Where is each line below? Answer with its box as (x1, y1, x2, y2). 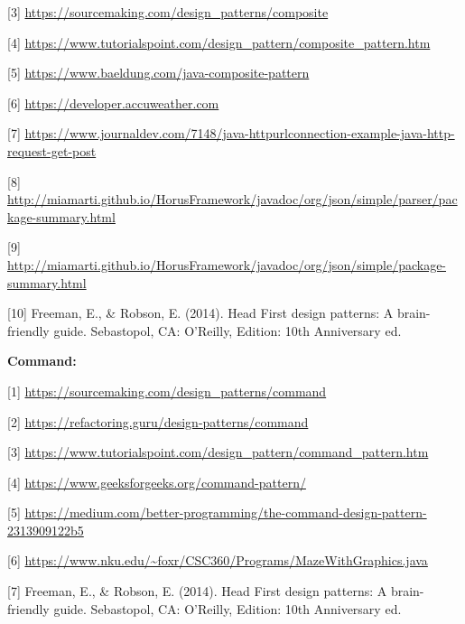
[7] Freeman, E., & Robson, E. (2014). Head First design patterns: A (7, 582, 387, 601)
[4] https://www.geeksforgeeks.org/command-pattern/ (7, 472, 306, 491)
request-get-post (7, 141, 97, 160)
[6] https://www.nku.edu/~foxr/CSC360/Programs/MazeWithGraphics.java (7, 551, 428, 570)
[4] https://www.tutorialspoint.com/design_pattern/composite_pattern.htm (7, 33, 431, 51)
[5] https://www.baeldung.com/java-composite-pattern (7, 63, 310, 82)
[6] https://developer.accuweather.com (7, 93, 219, 112)
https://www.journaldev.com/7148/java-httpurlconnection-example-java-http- (24, 124, 455, 143)
